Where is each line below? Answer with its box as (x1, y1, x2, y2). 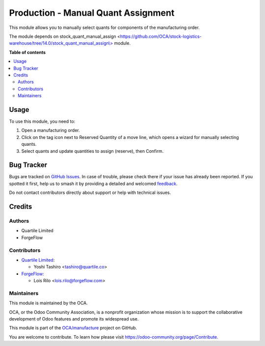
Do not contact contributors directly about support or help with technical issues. (9, 189, 171, 196)
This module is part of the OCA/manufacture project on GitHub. (9, 325, 137, 331)
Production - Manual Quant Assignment (9, 7, 175, 18)
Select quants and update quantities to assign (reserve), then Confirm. (21, 148, 164, 154)
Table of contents (9, 49, 46, 55)
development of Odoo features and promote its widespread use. (9, 316, 139, 321)
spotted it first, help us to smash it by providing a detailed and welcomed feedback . (9, 181, 178, 186)
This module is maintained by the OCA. (9, 300, 88, 306)
